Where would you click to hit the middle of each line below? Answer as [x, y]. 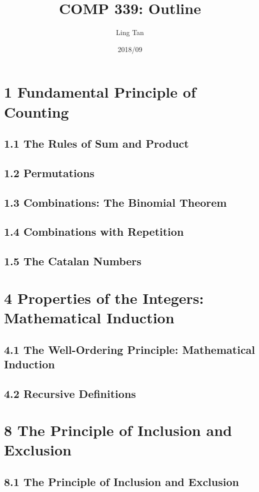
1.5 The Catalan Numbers [73, 261]
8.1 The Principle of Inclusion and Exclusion [121, 482]
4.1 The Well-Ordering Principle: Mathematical [130, 349]
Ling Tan [130, 32]
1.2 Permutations [49, 172]
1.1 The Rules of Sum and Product [96, 143]
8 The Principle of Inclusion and [118, 430]
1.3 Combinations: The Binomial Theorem [115, 202]
